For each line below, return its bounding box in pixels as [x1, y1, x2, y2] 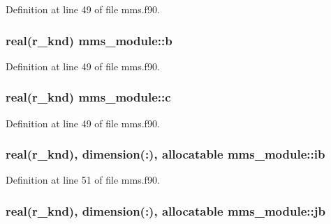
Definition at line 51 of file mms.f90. [6, 173, 160, 187]
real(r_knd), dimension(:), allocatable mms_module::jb [6, 202, 325, 219]
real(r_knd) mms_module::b [6, 31, 172, 49]
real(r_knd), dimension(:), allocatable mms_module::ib [6, 145, 325, 163]
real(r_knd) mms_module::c [6, 88, 171, 106]
